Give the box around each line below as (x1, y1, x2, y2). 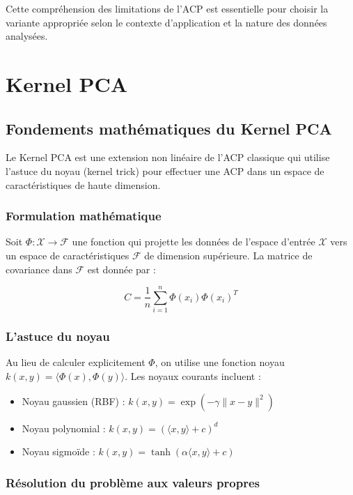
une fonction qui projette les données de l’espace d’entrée (72, 234, 315, 249)
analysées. (6, 29, 48, 43)
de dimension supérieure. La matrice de (144, 247, 313, 262)
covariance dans (6, 261, 72, 276)
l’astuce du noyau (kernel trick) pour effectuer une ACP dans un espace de (6, 163, 324, 178)
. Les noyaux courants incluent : (125, 369, 261, 383)
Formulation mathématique (6, 207, 162, 224)
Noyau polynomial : (22, 420, 106, 435)
